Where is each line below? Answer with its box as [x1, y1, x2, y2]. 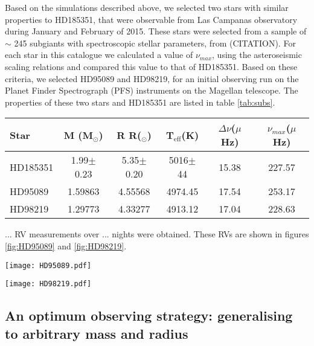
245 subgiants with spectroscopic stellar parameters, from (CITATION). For [14, 36, 296, 49]
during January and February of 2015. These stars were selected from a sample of [5, 25, 307, 37]
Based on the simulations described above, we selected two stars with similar [5, 1, 289, 13]
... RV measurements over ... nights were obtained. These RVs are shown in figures [5, 228, 309, 240]
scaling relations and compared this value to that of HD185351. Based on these [5, 60, 298, 72]
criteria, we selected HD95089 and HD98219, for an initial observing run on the [5, 72, 299, 85]
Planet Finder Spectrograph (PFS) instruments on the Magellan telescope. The [5, 84, 298, 97]
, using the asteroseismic [212, 48, 302, 61]
